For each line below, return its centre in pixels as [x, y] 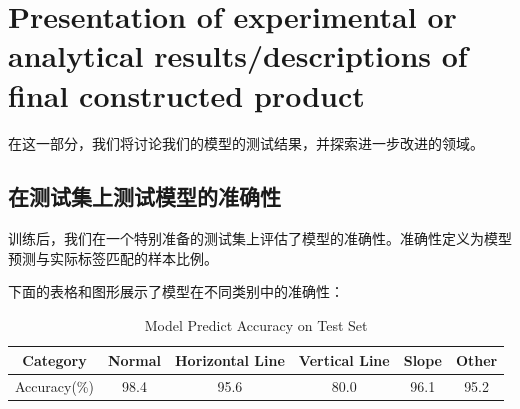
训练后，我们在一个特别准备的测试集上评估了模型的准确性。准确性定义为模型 [260, 238]
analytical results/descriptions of [238, 55]
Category [54, 359]
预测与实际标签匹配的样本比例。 [113, 257]
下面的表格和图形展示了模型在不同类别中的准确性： [176, 291]
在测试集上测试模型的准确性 [144, 196]
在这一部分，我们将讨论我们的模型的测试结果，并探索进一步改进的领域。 [246, 142]
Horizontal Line [229, 359]
